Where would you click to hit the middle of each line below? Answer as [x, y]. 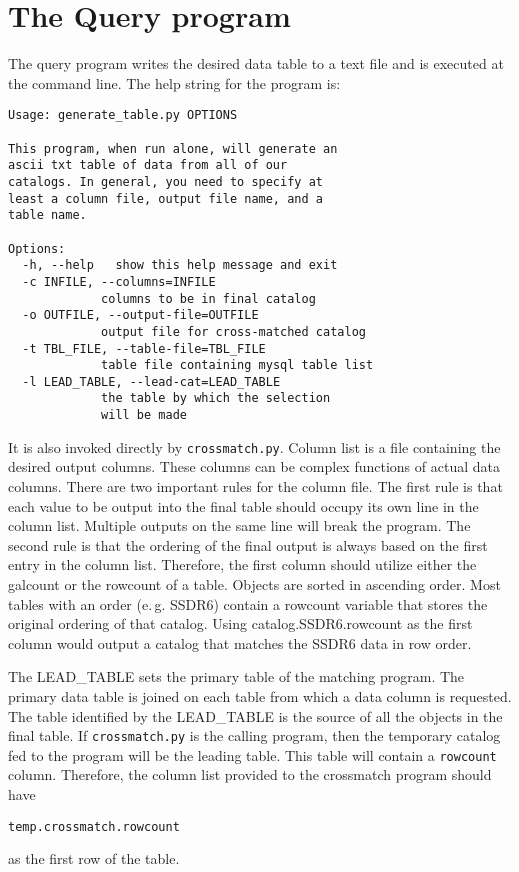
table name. [47, 215]
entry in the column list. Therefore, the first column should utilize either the [242, 564]
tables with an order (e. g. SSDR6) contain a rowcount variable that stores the [248, 603]
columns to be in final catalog [208, 298]
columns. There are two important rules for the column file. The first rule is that [255, 486]
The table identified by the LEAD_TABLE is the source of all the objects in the [255, 715]
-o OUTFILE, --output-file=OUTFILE [140, 315]
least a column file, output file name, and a [165, 198]
